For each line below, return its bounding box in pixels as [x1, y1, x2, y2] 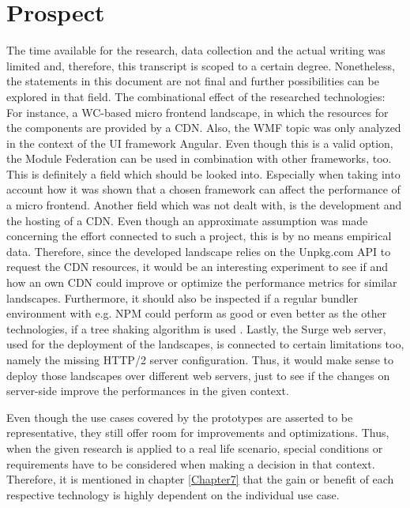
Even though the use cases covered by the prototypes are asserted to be [6, 408, 353, 425]
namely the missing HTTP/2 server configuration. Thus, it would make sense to [6, 352, 393, 367]
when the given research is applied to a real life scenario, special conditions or [6, 439, 383, 456]
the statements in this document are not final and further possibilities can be [6, 73, 379, 89]
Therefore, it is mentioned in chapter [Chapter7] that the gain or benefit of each [6, 471, 394, 487]
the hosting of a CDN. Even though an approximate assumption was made [6, 212, 368, 228]
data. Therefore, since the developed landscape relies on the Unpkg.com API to [6, 243, 391, 259]
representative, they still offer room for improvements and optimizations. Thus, [6, 424, 389, 441]
